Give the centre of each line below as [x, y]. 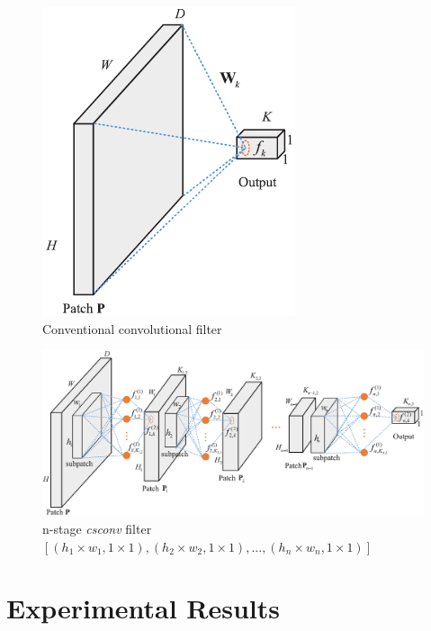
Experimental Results [143, 608]
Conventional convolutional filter [132, 328]
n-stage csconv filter [97, 529]
